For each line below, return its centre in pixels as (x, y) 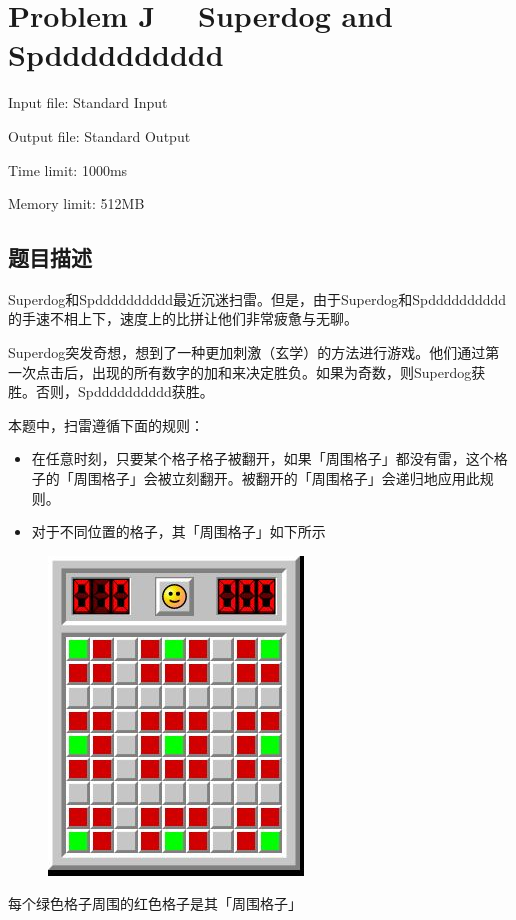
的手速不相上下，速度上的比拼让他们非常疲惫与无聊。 (183, 318)
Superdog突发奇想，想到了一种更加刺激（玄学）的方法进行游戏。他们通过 (247, 352)
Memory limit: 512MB (76, 203)
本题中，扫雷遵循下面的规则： (106, 424)
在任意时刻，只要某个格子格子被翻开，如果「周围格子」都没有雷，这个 (262, 458)
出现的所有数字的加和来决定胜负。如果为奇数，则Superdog (281, 371)
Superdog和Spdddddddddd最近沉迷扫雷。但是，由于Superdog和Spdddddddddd (257, 298)
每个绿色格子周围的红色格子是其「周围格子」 (155, 903)
